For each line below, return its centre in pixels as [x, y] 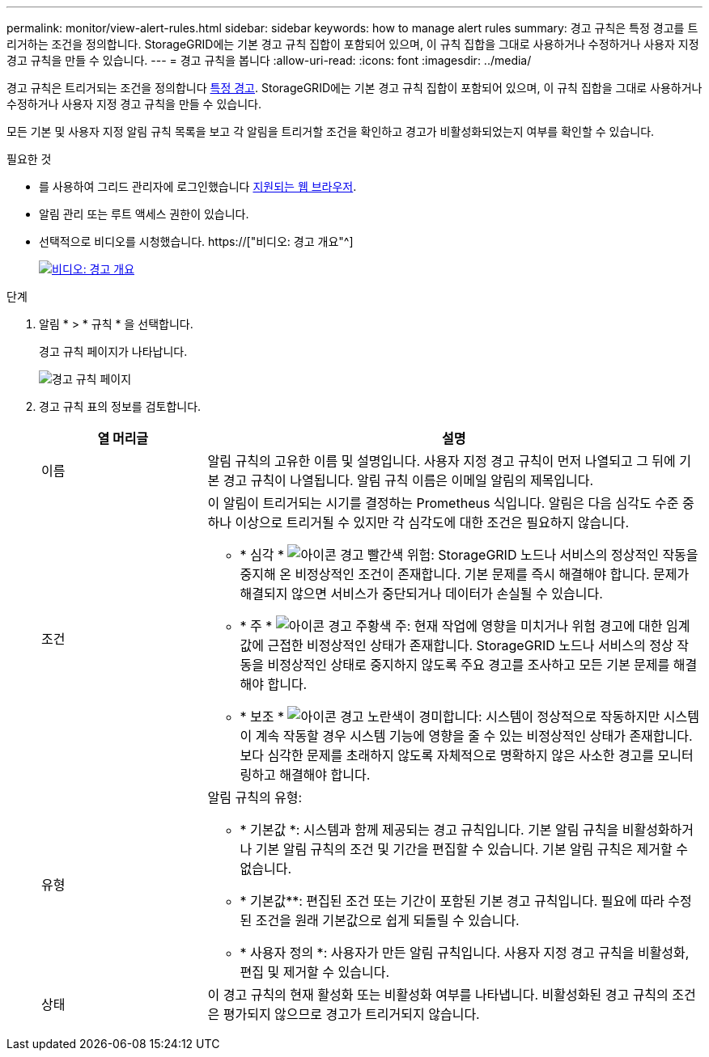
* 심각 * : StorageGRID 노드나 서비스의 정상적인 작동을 [469, 555]
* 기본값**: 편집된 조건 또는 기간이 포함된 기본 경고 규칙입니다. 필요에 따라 [452, 901]
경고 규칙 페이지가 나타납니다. [113, 351]
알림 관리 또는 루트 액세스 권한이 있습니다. [144, 214]
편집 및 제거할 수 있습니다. [315, 972]
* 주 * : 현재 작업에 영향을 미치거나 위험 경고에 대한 [451, 626]
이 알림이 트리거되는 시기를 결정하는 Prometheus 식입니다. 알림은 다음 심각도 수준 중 [451, 503]
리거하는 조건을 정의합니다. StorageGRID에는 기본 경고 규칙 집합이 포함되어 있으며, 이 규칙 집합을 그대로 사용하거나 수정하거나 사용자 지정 [353, 44]
